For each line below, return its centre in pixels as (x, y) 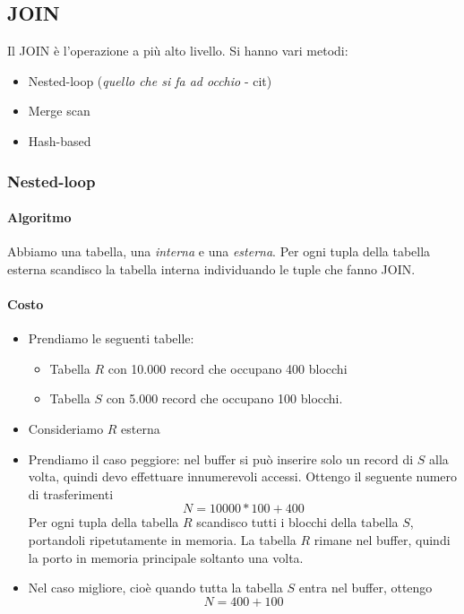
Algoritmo (39, 217)
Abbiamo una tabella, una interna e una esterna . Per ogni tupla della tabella (219, 251)
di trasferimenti (71, 493)
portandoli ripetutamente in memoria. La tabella (162, 539)
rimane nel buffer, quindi (382, 539)
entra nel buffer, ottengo (365, 588)
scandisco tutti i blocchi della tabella (297, 522)
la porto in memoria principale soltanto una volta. (166, 557)
